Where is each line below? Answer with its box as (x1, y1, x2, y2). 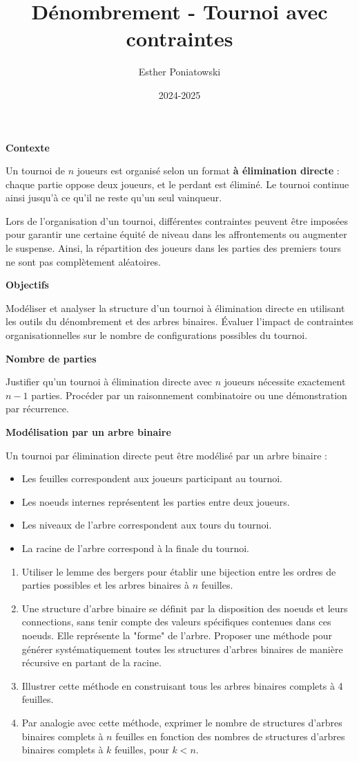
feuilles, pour (115, 742, 169, 757)
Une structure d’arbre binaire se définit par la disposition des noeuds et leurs (21, 600, 348, 615)
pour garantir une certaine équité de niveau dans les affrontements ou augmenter (6, 227, 347, 241)
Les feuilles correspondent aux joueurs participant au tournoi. (21, 471, 282, 486)
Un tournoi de (6, 163, 66, 178)
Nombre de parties (6, 351, 97, 365)
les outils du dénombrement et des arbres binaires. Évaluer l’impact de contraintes (6, 314, 353, 329)
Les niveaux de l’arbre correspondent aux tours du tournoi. (21, 517, 272, 532)
